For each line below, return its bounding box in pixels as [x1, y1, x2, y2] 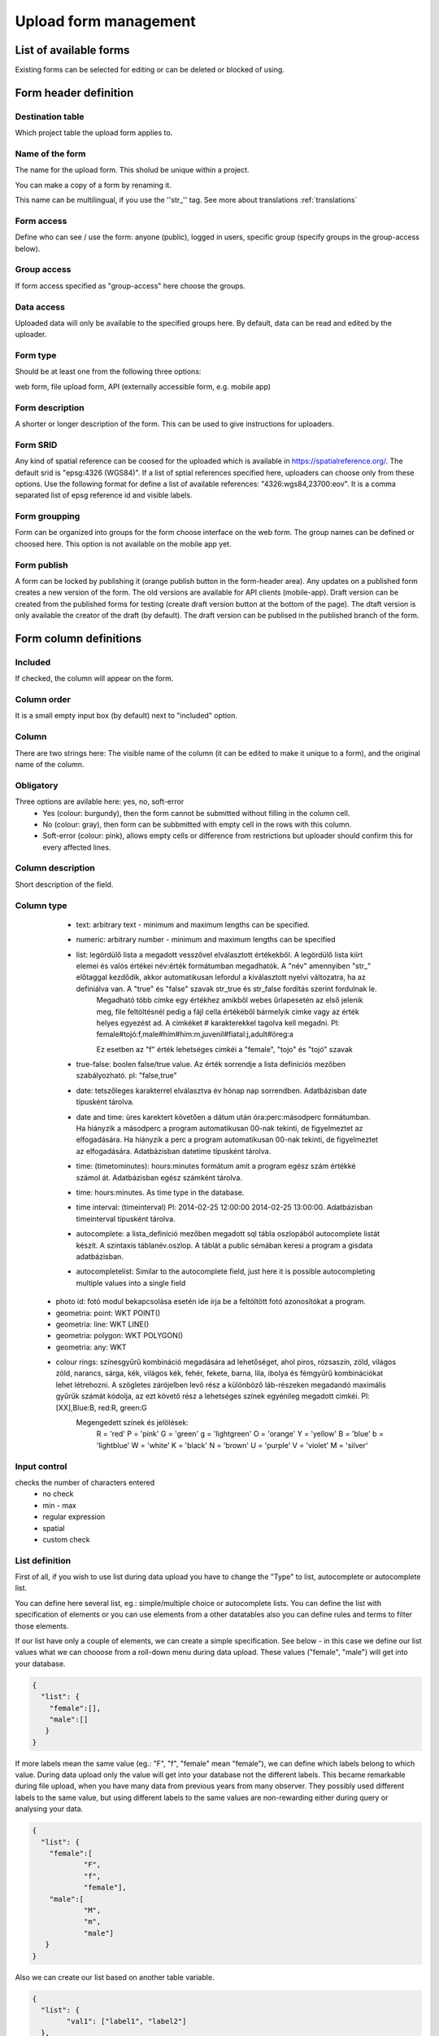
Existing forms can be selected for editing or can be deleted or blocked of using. [15, 65, 285, 75]
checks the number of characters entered [15, 1477, 154, 1487]
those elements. [15, 1621, 69, 1630]
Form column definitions [15, 631, 142, 645]
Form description [15, 401, 85, 413]
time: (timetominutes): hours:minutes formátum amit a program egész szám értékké [76, 1161, 356, 1171]
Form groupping [15, 511, 80, 522]
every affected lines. [42, 842, 111, 852]
